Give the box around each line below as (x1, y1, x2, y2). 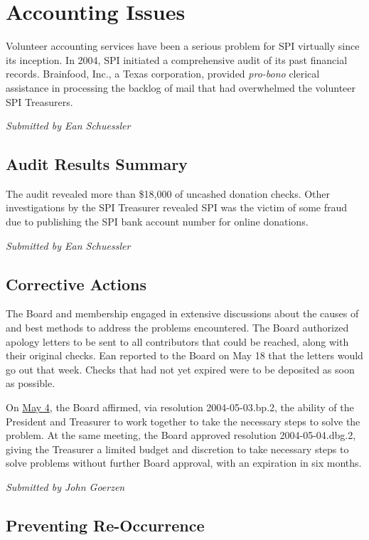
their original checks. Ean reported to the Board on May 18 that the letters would (6, 348, 363, 363)
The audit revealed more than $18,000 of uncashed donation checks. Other (6, 186, 331, 201)
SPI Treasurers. (6, 94, 73, 109)
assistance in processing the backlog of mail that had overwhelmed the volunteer (6, 80, 356, 95)
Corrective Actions (6, 272, 146, 295)
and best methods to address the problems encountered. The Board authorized (6, 320, 349, 335)
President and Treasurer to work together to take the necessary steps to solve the (6, 413, 360, 428)
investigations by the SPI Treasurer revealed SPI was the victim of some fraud (6, 200, 348, 215)
